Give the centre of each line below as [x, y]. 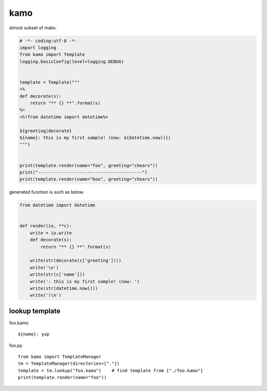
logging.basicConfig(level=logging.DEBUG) [72, 61]
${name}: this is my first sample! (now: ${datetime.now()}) [95, 138]
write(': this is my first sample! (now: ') [85, 281]
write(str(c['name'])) [57, 274]
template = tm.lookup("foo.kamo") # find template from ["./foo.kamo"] [111, 370]
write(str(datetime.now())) [64, 288]
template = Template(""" [50, 82]
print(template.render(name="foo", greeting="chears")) [89, 165]
